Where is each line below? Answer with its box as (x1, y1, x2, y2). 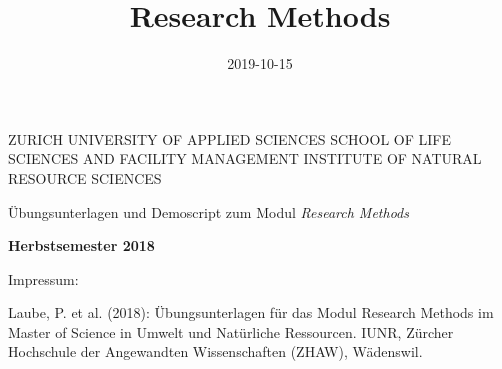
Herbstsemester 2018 (8, 235, 155, 256)
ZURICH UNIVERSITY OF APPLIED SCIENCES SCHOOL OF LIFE (8, 128, 451, 149)
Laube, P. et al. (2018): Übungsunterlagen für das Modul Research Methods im (8, 302, 494, 323)
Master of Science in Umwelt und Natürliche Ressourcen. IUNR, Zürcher (8, 321, 454, 342)
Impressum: (8, 268, 79, 289)
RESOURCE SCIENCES (8, 167, 162, 188)
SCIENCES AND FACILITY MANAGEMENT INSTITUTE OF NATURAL (8, 148, 482, 169)
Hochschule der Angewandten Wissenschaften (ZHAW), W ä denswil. (8, 341, 423, 362)
